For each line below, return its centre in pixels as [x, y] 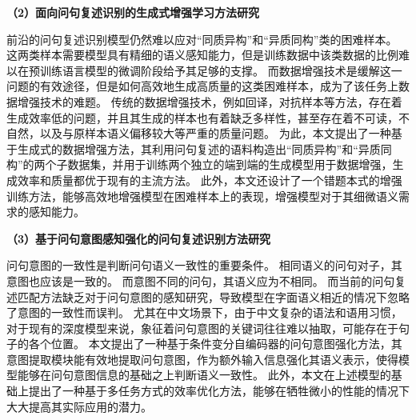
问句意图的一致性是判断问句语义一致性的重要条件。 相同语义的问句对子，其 [204, 265]
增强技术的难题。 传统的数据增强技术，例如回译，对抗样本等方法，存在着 [210, 101]
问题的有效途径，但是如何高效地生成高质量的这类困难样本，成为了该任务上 [202, 86]
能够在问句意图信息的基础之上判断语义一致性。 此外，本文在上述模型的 [204, 375]
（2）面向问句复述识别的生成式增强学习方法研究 [133, 12]
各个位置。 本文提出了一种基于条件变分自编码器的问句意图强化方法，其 [215, 344]
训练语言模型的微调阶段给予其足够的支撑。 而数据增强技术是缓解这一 [221, 70]
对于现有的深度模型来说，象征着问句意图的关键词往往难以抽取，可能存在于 [202, 328]
